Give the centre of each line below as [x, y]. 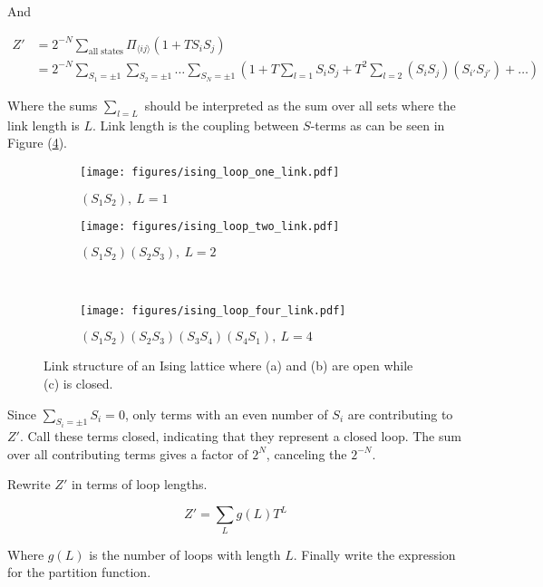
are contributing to [400, 414]
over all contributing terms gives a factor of [128, 453]
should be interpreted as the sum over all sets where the [300, 105]
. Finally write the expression [374, 554]
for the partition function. [79, 572]
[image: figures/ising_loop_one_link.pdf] [210, 172]
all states [106, 52]
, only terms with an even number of [226, 414]
